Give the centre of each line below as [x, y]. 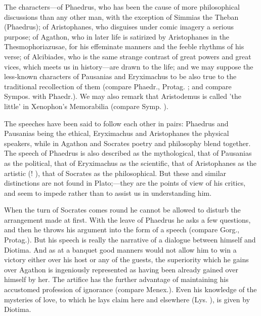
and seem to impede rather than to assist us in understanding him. [108, 192]
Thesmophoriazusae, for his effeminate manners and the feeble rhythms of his [124, 46]
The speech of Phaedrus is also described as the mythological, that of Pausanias [128, 153]
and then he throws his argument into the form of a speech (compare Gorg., [122, 230]
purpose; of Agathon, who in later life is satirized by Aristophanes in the [117, 36]
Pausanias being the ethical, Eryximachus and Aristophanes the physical [117, 133]
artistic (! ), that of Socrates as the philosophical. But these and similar [115, 173]
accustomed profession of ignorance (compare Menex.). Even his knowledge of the [130, 289]
